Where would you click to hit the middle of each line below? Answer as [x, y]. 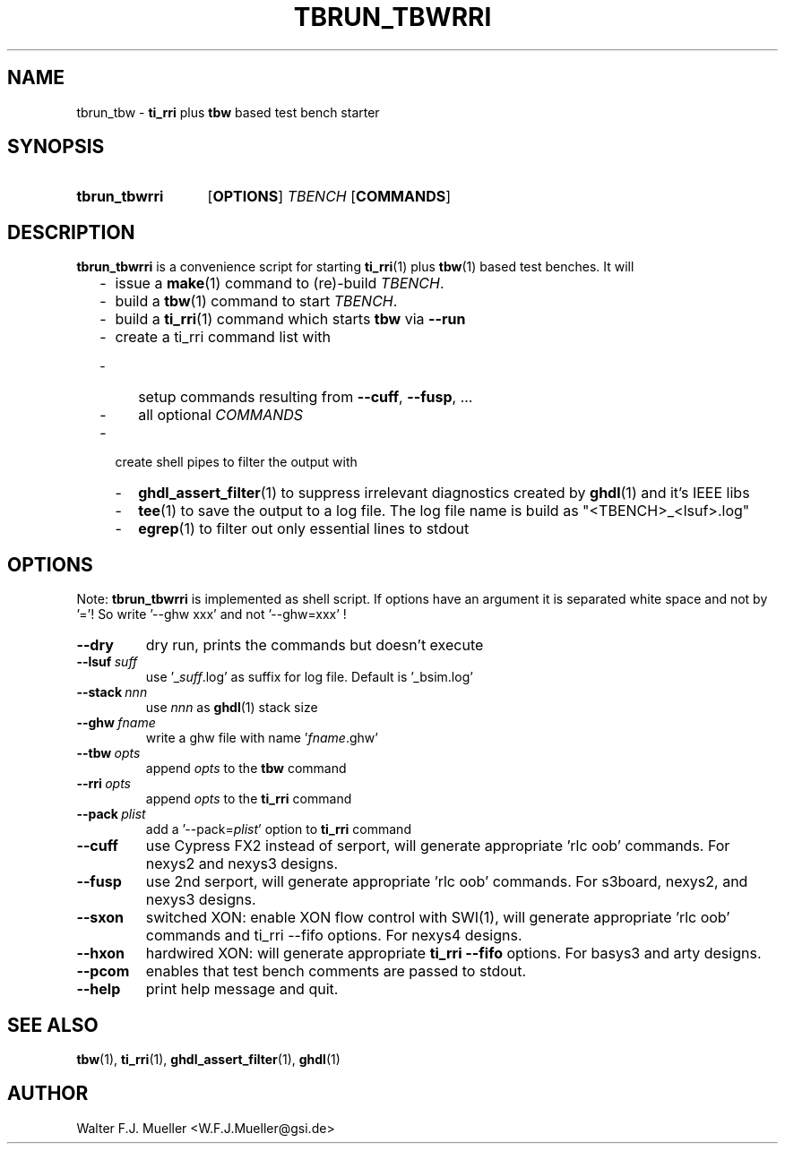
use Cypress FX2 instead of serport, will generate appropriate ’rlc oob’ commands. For [438, 846]
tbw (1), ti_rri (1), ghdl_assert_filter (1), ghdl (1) [208, 1059]
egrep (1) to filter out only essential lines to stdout [304, 529]
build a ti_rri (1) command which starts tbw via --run [290, 319]
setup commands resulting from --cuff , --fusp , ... [306, 397]
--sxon [100, 918]
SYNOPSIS [56, 147]
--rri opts [104, 784]
